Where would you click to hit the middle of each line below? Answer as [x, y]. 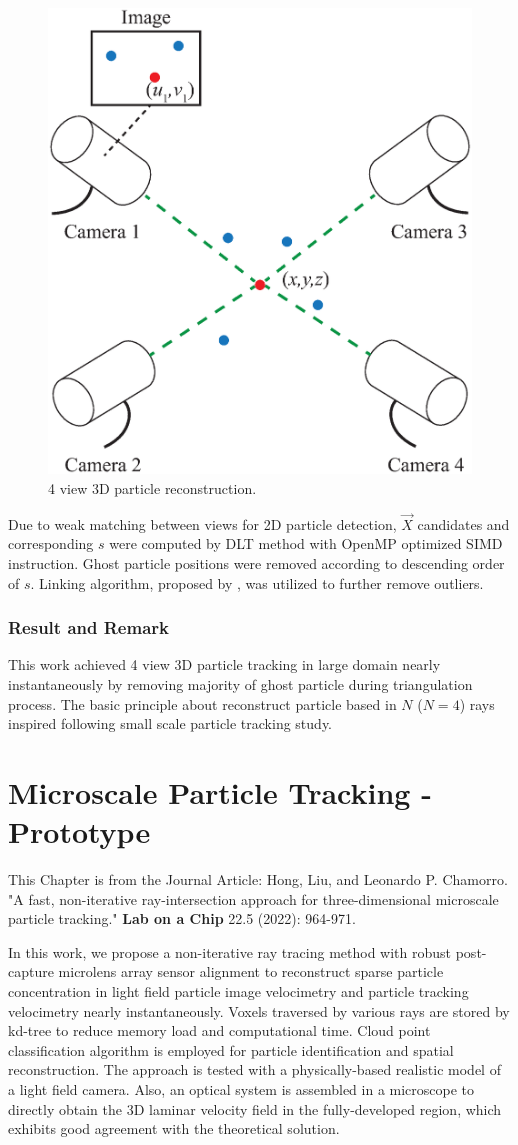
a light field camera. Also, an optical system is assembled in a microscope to [241, 1088]
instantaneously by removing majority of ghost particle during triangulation [240, 683]
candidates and [463, 523]
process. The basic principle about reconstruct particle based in [202, 703]
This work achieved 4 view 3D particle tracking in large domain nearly [224, 664]
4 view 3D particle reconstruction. [152, 487]
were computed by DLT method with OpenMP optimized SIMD [306, 543]
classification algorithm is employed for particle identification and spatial [231, 1049]
